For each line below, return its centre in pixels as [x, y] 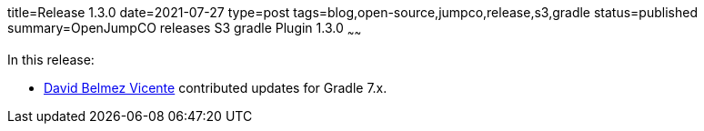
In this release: [51, 59]
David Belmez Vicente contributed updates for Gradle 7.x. [216, 87]
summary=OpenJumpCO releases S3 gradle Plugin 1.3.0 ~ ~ [185, 30]
